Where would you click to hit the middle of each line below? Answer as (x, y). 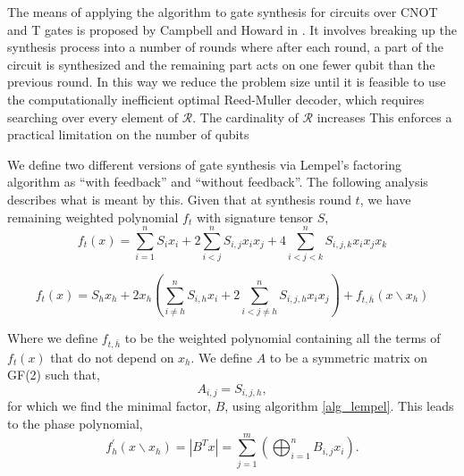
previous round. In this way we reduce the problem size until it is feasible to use (227, 82)
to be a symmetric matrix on (349, 357)
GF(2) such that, (54, 375)
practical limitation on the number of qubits (128, 134)
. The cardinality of (245, 117)
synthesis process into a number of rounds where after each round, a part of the (226, 47)
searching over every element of (93, 117)
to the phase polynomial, (75, 423)
